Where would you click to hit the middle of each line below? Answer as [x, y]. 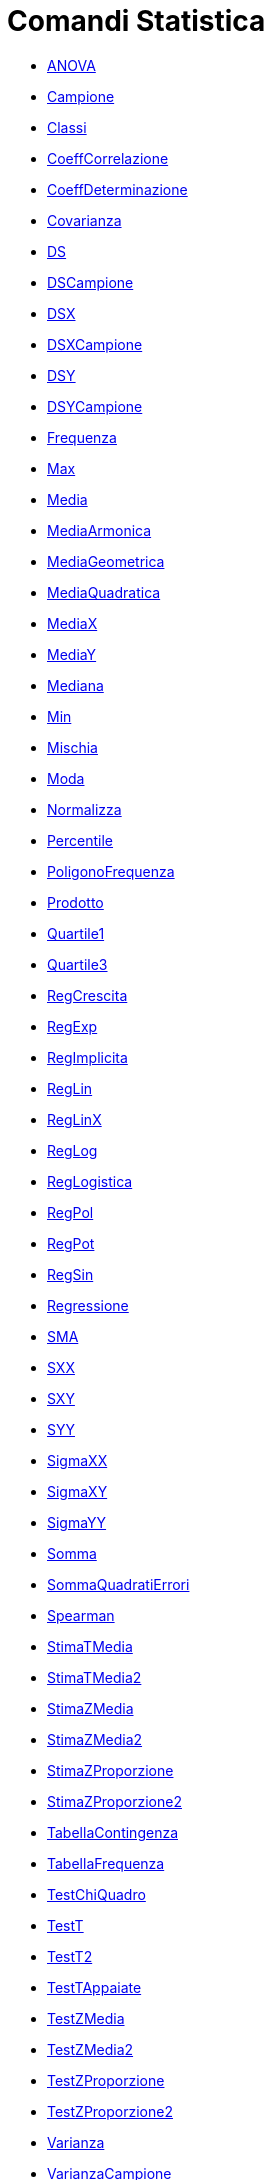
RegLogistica [90, 1181]
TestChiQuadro [96, 1894]
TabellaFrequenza [106, 1863]
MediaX [72, 623]
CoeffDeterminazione [117, 189]
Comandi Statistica [136, 21]
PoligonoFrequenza [111, 871]
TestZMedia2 [90, 2049]
